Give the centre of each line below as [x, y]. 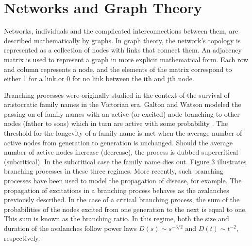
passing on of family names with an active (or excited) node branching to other [122, 114]
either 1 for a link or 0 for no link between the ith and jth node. [99, 79]
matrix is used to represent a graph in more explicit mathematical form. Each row [126, 59]
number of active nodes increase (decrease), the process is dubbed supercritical [121, 152]
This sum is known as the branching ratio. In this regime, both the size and [117, 219]
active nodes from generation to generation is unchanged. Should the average [118, 142]
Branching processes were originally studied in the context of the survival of [117, 95]
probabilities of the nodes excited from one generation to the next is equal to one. [126, 209]
